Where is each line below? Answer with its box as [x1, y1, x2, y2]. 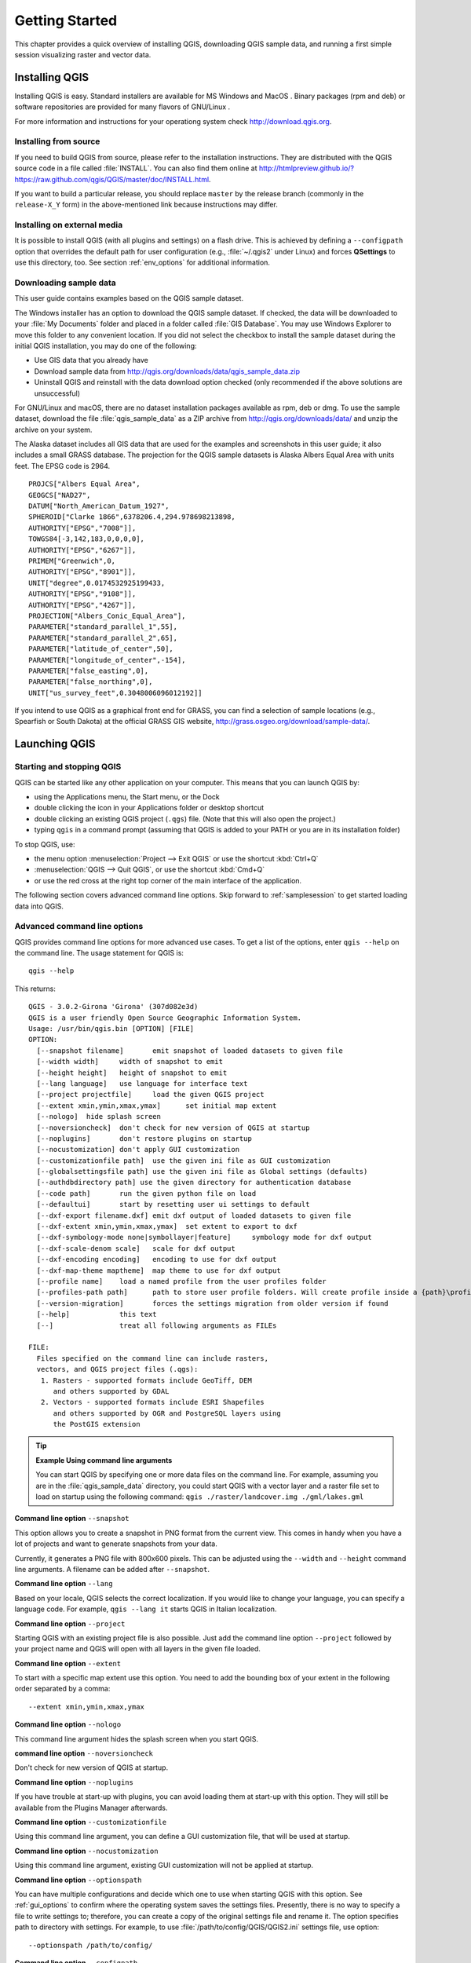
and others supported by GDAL [53, 1387, 170, 1395]
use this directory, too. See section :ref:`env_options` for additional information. [14, 258, 271, 267]
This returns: [14, 984, 57, 993]
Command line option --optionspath [14, 1875, 142, 1884]
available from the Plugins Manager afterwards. [14, 1803, 168, 1812]
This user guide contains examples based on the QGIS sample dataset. [14, 294, 243, 303]
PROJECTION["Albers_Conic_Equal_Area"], [28, 611, 186, 620]
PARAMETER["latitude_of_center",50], [28, 645, 174, 653]
